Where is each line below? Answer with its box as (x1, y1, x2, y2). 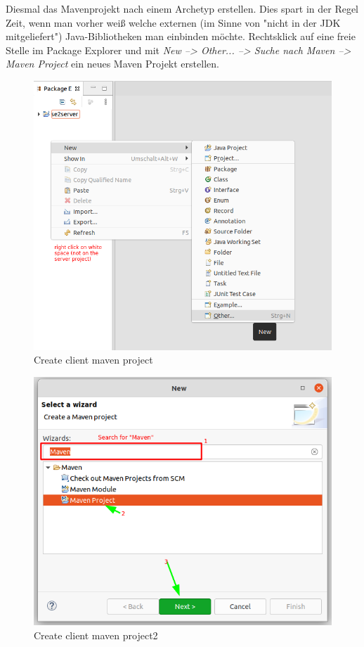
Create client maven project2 (34, 627, 158, 642)
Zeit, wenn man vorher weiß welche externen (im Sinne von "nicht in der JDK (6, 15, 341, 30)
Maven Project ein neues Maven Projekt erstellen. (6, 56, 219, 71)
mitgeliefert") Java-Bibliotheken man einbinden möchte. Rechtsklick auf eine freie (6, 29, 356, 44)
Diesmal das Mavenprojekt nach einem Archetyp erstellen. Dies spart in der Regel (6, 1, 359, 15)
